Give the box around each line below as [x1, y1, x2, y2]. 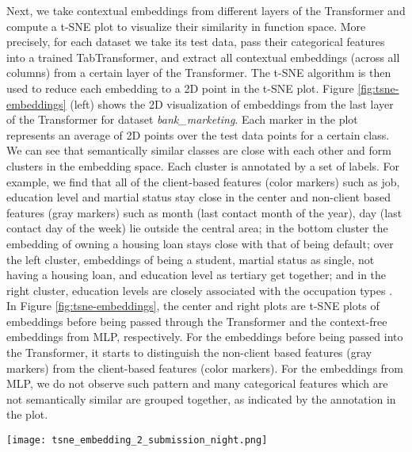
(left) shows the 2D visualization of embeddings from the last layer [70, 95, 394, 112]
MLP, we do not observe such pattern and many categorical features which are [6, 375, 388, 392]
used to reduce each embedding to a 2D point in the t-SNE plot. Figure [6, 79, 354, 96]
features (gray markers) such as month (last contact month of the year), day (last [6, 204, 402, 220]
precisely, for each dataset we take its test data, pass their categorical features [6, 33, 385, 50]
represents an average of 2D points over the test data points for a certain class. [6, 126, 390, 143]
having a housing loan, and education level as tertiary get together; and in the [6, 266, 387, 283]
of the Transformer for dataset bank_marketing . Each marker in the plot [6, 111, 358, 128]
